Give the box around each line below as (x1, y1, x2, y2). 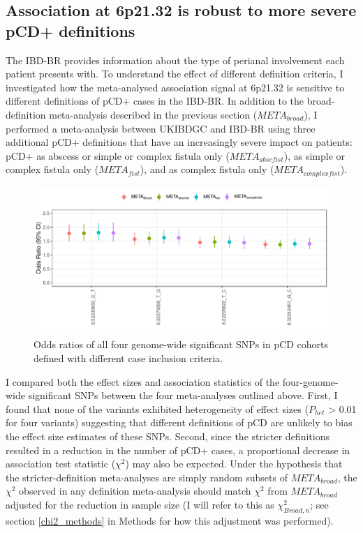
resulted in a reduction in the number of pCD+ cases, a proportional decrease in (6, 442, 350, 457)
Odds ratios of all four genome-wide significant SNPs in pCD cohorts (34, 337, 329, 352)
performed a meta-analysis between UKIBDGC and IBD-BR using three (6, 121, 316, 135)
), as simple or (283, 148, 346, 163)
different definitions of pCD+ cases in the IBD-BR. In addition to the (6, 93, 304, 108)
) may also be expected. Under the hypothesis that (125, 456, 343, 471)
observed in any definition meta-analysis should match (19, 483, 251, 498)
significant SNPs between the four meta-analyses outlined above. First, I (28, 388, 338, 403)
